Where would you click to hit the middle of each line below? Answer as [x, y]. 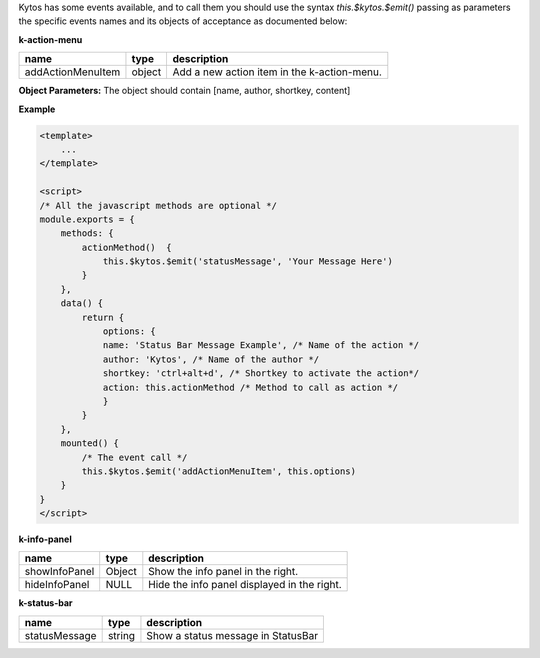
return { [103, 317]
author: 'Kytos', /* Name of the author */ [211, 359]
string [121, 635]
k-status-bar [46, 603]
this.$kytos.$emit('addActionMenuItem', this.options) [219, 471]
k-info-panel [45, 539]
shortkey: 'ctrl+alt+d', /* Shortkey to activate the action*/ [261, 373]
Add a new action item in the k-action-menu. [277, 72]
